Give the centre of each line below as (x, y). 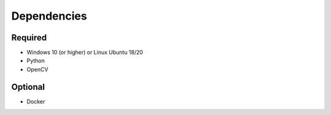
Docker (36, 102)
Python (36, 61)
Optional (28, 87)
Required (29, 38)
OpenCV (37, 69)
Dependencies (49, 16)
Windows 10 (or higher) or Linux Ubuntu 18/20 (85, 53)
